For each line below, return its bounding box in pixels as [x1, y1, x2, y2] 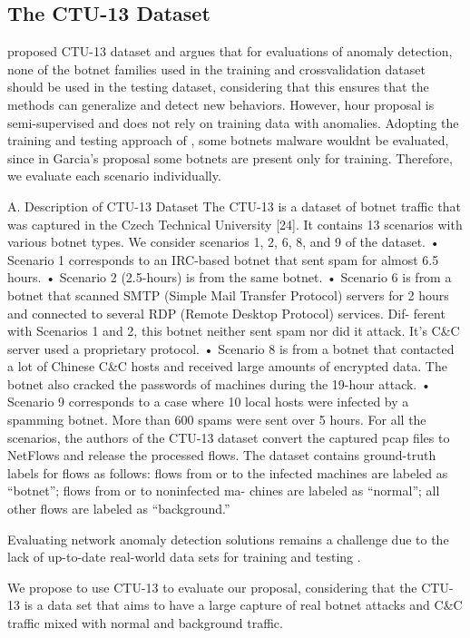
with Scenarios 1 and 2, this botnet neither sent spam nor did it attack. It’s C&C [7, 321, 460, 340]
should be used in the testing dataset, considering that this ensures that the [7, 77, 429, 96]
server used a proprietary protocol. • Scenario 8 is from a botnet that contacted [7, 339, 455, 358]
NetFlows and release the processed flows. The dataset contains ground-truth [7, 446, 436, 465]
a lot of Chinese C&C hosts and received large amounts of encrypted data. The [7, 357, 447, 376]
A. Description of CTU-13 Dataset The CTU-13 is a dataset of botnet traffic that [7, 196, 462, 215]
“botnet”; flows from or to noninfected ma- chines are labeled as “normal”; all [7, 481, 440, 500]
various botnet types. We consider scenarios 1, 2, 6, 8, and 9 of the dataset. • [7, 232, 440, 251]
